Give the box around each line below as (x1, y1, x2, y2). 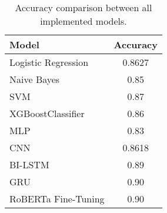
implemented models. (40, 14, 127, 28)
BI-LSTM (9, 158, 49, 171)
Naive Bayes (9, 72, 60, 86)
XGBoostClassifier (9, 106, 85, 120)
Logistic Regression (9, 55, 89, 69)
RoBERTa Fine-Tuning (9, 192, 105, 205)
